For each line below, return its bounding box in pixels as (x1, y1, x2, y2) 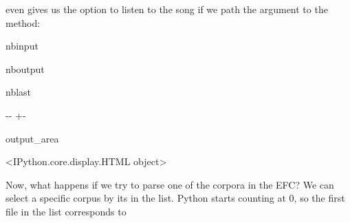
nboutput (6, 61, 45, 76)
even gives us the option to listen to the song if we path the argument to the (6, 2, 328, 16)
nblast (6, 85, 32, 99)
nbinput (6, 39, 39, 53)
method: (6, 15, 41, 30)
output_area (6, 131, 59, 145)
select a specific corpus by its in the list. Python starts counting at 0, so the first (6, 191, 345, 205)
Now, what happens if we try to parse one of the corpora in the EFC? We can (6, 177, 334, 191)
